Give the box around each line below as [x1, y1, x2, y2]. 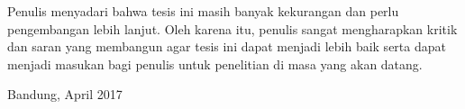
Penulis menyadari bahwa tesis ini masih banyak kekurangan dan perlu [7, 2, 399, 20]
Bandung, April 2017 [7, 85, 123, 104]
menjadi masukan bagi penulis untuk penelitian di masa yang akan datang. [7, 54, 423, 73]
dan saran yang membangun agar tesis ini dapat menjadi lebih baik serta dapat [7, 37, 446, 56]
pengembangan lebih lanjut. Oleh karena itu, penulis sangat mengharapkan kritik [7, 19, 458, 38]
